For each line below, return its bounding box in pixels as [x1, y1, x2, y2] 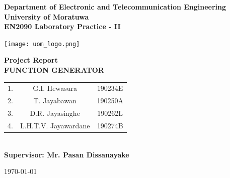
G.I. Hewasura [33, 83, 78, 93]
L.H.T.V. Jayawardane [20, 120, 90, 130]
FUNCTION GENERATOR [4, 65, 104, 75]
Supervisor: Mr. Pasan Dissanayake [4, 149, 129, 159]
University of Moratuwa [4, 11, 89, 22]
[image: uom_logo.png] [4, 40, 80, 48]
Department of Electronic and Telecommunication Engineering [4, 2, 226, 12]
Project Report [4, 55, 58, 65]
